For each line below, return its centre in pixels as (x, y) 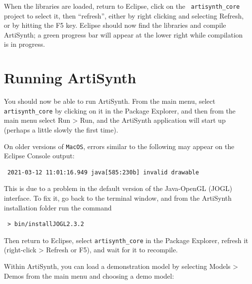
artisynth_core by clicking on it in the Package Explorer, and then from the (120, 110)
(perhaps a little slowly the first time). (61, 130)
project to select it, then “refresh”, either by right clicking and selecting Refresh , (124, 15)
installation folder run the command (58, 207)
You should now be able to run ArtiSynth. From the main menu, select (110, 101)
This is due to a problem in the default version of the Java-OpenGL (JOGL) (118, 188)
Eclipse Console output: (39, 156)
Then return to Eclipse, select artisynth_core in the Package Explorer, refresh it (126, 240)
